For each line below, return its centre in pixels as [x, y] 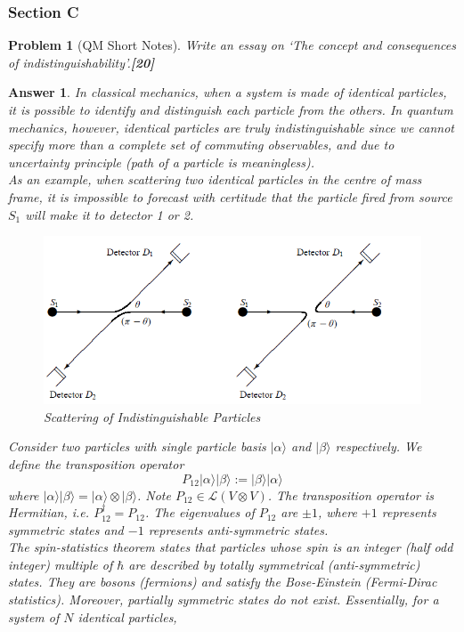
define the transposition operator [96, 463]
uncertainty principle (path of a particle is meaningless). [162, 162]
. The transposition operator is [351, 494]
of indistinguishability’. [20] [81, 62]
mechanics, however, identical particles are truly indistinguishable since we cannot [231, 127]
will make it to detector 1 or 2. [110, 214]
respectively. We [379, 446]
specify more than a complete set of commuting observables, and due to [201, 145]
